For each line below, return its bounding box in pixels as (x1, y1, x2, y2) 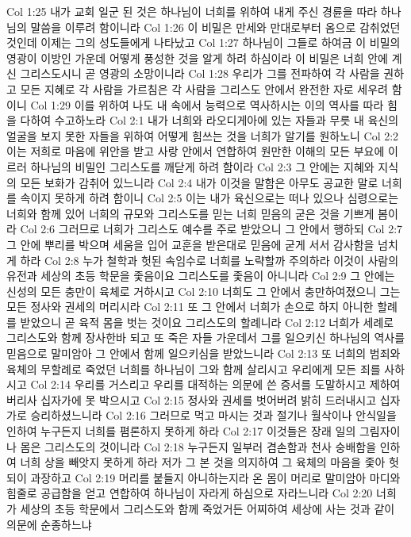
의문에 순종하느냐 (6, 516, 92, 532)
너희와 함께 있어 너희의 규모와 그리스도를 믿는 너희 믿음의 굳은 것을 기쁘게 (6, 205, 375, 221)
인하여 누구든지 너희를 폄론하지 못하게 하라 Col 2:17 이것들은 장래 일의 (6, 423, 356, 439)
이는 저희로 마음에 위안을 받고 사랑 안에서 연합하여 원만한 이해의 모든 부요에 (6, 143, 385, 159)
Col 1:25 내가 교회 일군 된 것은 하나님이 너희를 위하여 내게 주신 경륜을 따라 (6, 3, 378, 19)
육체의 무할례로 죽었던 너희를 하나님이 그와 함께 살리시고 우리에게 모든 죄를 (6, 360, 381, 377)
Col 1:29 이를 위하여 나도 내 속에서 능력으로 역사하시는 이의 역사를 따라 (30, 96, 384, 113)
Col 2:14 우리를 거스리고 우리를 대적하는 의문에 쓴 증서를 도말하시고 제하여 (30, 376, 401, 393)
